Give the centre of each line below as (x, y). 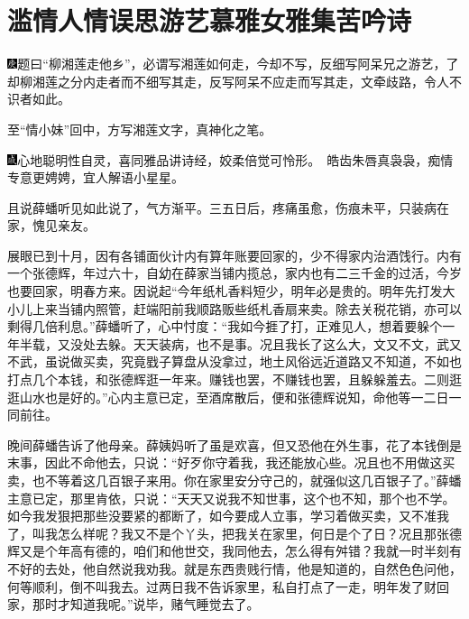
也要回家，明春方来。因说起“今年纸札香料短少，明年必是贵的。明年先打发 (225, 291)
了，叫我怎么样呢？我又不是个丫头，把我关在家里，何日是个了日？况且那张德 (234, 533)
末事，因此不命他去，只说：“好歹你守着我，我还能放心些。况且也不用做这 (225, 462)
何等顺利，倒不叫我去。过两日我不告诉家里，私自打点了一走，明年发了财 (222, 586)
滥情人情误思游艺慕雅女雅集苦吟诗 (210, 20)
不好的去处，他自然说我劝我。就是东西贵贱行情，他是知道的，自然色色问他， (234, 568)
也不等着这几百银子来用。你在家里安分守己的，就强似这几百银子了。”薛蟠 (247, 480)
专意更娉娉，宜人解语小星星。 (96, 177)
